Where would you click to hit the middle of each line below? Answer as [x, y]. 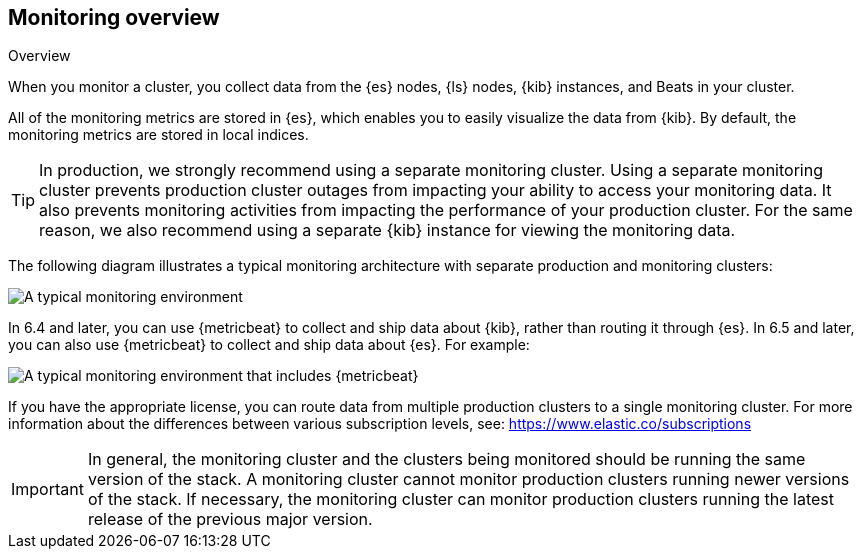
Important [47, 489]
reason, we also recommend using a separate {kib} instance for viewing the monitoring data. [387, 230]
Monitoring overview [114, 17]
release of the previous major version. [230, 519]
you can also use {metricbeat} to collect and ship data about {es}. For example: [269, 345]
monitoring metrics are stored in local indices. [158, 135]
